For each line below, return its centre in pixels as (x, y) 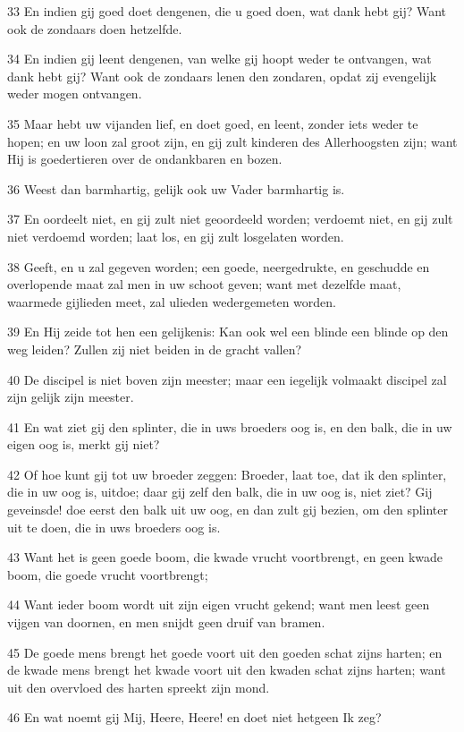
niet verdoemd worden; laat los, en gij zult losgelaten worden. (176, 236)
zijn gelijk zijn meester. (71, 397)
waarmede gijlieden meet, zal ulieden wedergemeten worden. (172, 301)
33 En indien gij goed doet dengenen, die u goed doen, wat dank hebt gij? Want (227, 11)
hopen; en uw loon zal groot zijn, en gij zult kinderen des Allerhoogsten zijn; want (232, 141)
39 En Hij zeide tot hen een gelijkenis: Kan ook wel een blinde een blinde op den (228, 332)
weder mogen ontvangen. (75, 94)
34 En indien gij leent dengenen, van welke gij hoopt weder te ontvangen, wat (219, 59)
